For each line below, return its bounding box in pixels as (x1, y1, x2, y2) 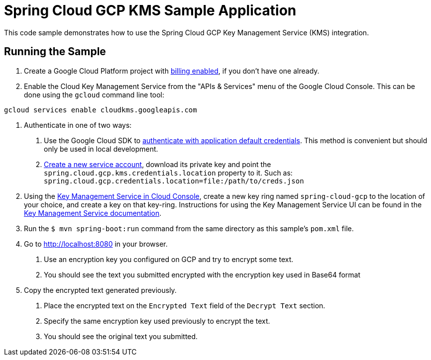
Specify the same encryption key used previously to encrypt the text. (44, 316, 270, 325)
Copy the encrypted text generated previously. (24, 285, 177, 294)
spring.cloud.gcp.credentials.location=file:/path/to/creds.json (44, 177, 304, 185)
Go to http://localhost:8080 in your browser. (24, 239, 168, 248)
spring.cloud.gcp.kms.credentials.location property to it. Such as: (44, 168, 293, 177)
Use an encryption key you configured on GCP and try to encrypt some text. (44, 255, 294, 264)
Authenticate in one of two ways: (24, 120, 132, 129)
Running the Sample (4, 45, 106, 58)
